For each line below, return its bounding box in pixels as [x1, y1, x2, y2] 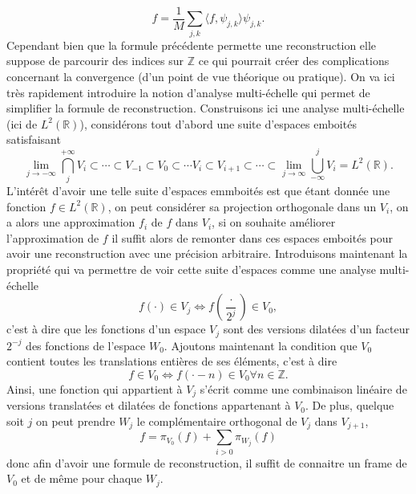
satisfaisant [6, 131, 61, 148]
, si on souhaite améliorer [212, 214, 336, 231]
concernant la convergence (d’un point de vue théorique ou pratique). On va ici [6, 67, 395, 84]
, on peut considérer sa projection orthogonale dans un [107, 198, 377, 214]
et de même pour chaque [21, 470, 143, 487]
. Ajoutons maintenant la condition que [164, 337, 357, 353]
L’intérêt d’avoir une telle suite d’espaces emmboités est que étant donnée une [6, 182, 390, 199]
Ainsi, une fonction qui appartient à [6, 380, 183, 397]
